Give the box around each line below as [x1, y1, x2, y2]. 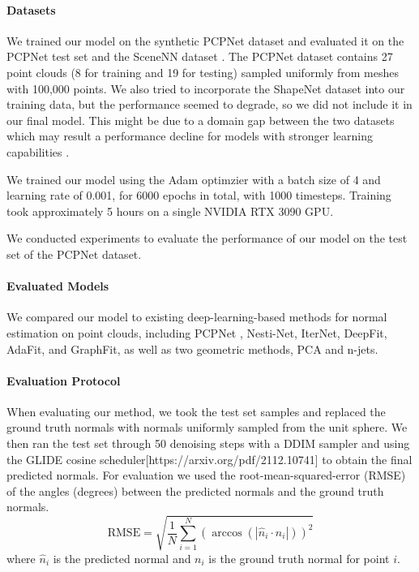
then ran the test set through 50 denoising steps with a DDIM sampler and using [6, 435, 410, 452]
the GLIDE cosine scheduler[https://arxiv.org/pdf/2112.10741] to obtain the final [6, 450, 413, 467]
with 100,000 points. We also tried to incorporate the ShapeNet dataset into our [6, 80, 405, 97]
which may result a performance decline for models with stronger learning [6, 127, 374, 144]
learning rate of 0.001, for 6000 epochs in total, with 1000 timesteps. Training [6, 187, 391, 204]
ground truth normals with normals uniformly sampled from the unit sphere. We [6, 419, 408, 436]
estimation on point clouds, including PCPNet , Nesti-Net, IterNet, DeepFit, [6, 324, 387, 341]
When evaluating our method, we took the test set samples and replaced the [6, 402, 386, 419]
